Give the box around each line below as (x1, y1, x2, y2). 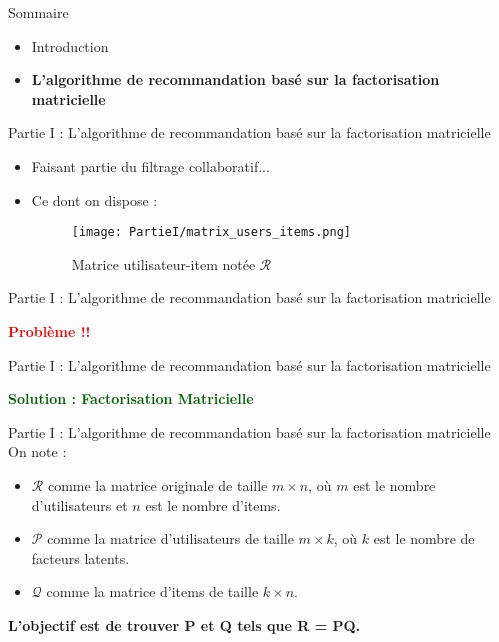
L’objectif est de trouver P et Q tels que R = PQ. (8, 614, 361, 635)
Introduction (31, 35, 109, 56)
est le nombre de (373, 528, 475, 549)
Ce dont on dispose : (31, 189, 158, 210)
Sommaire (8, 2, 69, 22)
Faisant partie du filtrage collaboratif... (31, 155, 270, 176)
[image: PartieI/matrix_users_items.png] (71, 225, 351, 240)
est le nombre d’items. (145, 494, 281, 515)
